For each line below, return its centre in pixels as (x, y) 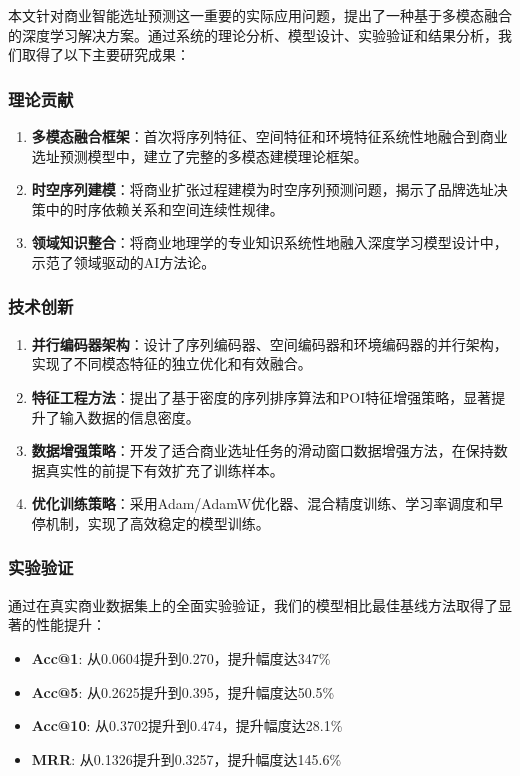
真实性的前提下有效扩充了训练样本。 (164, 469)
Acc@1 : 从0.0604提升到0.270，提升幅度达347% (181, 657)
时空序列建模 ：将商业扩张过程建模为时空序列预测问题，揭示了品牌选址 (262, 189)
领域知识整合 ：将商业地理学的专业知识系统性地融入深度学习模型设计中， (269, 242)
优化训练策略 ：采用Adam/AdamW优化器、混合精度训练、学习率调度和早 (267, 503)
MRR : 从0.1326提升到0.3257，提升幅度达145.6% (186, 758)
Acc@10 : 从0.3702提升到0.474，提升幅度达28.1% (187, 725)
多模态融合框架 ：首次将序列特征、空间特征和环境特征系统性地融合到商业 (269, 136)
